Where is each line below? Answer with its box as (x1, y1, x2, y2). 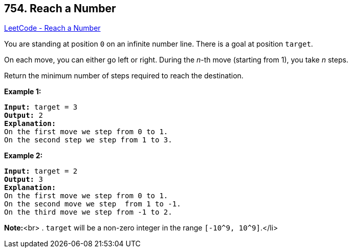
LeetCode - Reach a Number (4, 24, 101, 33)
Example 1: (4, 87, 41, 96)
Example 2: (4, 151, 43, 160)
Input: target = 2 (4, 167, 78, 176)
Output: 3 (4, 175, 43, 184)
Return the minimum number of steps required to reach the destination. (4, 71, 244, 80)
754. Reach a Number (4, 2, 116, 15)
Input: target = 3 (4, 103, 78, 112)
